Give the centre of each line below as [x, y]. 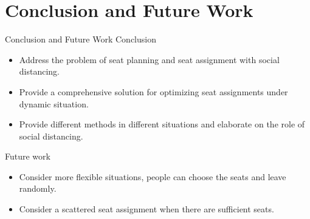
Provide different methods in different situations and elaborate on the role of [162, 124]
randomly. [38, 188]
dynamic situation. [54, 103]
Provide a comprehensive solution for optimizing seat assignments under [153, 91]
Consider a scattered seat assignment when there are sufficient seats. [146, 209]
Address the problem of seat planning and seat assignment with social [149, 59]
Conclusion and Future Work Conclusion [81, 39]
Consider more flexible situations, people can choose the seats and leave [153, 176]
